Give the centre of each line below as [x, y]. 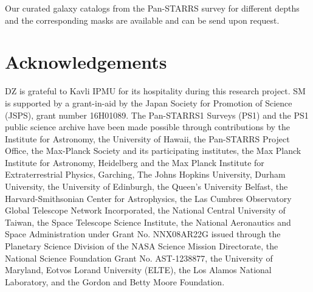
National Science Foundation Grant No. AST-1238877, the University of [139, 258]
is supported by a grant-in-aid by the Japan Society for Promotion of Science [149, 103]
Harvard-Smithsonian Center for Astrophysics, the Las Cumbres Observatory [148, 198]
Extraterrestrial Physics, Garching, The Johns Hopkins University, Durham [145, 174]
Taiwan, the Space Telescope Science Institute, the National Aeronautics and [148, 222]
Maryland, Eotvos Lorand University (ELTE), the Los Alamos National [138, 270]
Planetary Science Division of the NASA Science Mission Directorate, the [142, 246]
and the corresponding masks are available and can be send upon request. [142, 20]
